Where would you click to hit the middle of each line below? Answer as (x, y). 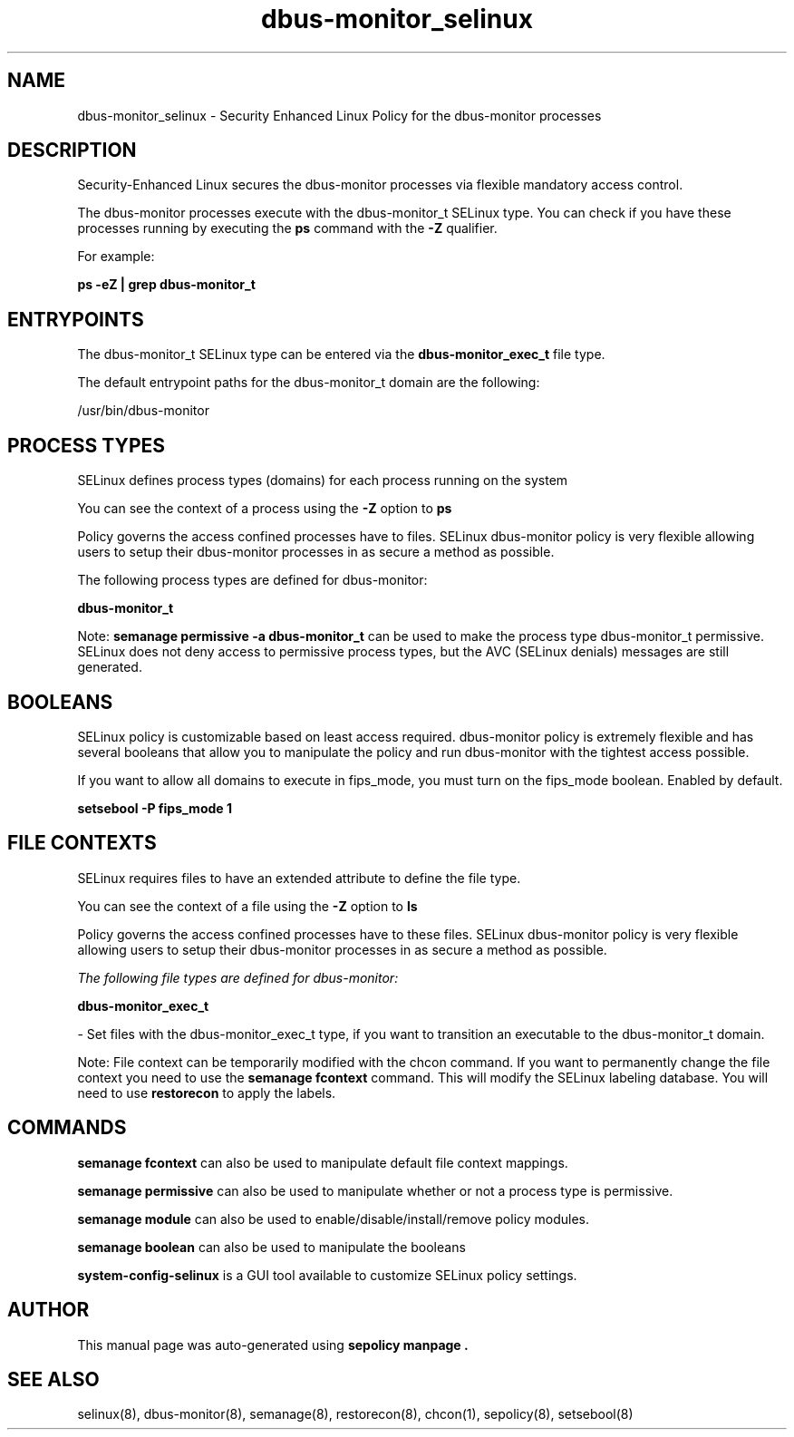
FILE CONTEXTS (82, 843)
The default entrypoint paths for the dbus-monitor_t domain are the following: (309, 383)
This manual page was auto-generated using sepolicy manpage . (273, 1345)
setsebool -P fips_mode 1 (155, 808)
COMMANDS (67, 1128)
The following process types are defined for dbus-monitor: (252, 580)
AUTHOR (48, 1310)
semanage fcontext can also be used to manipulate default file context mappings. (323, 1162)
